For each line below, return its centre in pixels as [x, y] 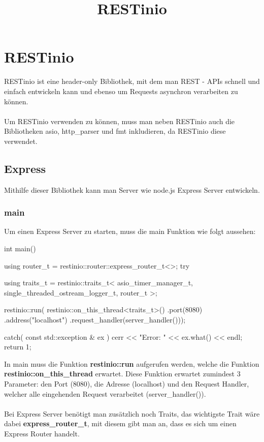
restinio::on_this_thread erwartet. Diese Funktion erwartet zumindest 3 [122, 374]
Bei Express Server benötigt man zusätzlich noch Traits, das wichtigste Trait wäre [132, 413]
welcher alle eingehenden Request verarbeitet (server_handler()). [105, 393]
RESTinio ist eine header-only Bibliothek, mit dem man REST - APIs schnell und [132, 81]
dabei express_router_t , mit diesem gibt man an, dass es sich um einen [120, 423]
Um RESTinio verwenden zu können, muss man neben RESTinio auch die [120, 121]
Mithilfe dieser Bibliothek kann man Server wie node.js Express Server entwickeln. [132, 189]
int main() [20, 248]
